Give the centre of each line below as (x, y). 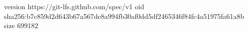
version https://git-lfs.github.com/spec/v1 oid (74, 6)
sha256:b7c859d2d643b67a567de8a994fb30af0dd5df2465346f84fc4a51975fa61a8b (124, 16)
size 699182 (21, 25)
